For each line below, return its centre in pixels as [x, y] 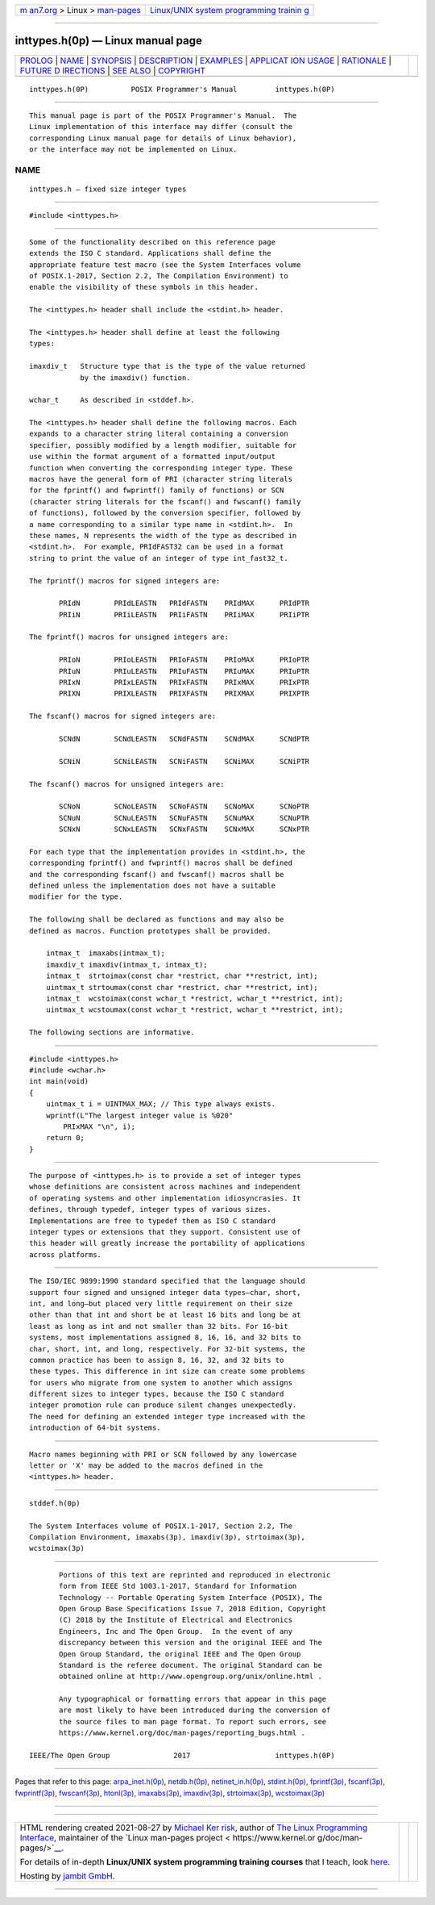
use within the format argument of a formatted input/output [152, 457]
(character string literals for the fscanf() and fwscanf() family [165, 501]
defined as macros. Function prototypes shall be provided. [150, 931]
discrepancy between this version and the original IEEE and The [191, 1643]
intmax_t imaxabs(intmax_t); [105, 953]
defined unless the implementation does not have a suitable [152, 886]
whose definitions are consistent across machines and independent [165, 1187]
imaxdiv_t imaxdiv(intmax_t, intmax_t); [127, 965]
